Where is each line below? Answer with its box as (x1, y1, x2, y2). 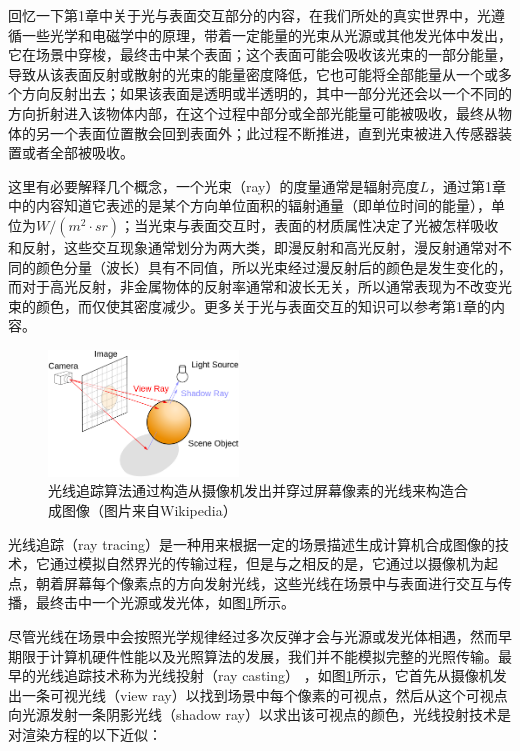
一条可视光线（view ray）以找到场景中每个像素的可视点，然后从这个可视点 (21, 684, 508, 705)
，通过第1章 (429, 175, 507, 196)
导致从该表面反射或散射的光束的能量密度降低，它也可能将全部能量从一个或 (8, 63, 498, 84)
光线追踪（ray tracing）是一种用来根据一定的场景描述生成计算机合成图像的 (8, 533, 495, 554)
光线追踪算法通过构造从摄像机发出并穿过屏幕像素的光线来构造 (48, 480, 454, 501)
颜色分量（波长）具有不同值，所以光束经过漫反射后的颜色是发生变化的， (35, 256, 512, 277)
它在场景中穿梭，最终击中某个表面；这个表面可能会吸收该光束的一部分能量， (8, 44, 512, 65)
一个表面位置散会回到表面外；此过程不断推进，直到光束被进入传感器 (49, 122, 498, 143)
